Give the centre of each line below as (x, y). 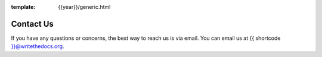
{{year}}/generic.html (84, 7)
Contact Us (32, 24)
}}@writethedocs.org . (38, 46)
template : (23, 7)
